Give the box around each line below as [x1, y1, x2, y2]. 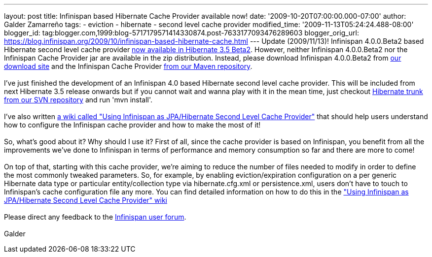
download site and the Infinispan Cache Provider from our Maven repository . [4, 62, 252, 70]
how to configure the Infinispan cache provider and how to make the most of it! [4, 121, 261, 129]
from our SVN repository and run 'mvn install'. [4, 96, 153, 104]
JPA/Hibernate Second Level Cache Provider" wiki [4, 196, 167, 204]
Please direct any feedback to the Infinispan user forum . [4, 213, 186, 221]
